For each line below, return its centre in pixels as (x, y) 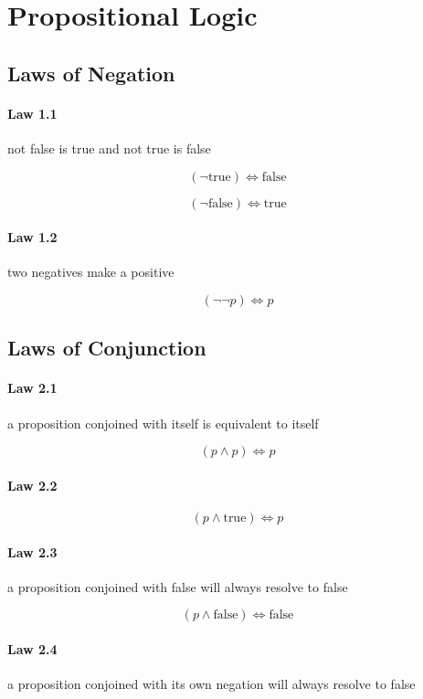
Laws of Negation (91, 73)
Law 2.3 (32, 551)
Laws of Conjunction (107, 348)
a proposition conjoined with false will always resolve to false (178, 586)
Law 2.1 (32, 388)
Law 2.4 (32, 648)
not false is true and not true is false (109, 148)
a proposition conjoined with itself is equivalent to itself (163, 423)
